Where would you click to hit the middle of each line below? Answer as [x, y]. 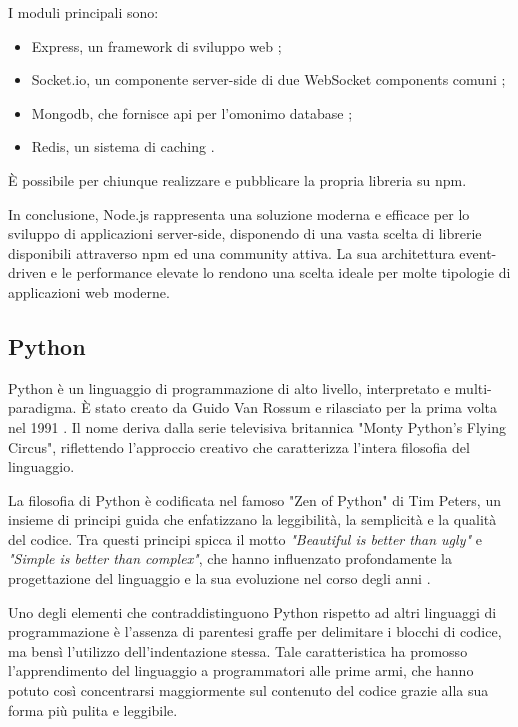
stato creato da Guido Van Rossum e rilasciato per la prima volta [296, 407]
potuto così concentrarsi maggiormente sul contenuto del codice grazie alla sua [248, 690]
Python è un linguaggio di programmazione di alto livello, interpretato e [229, 387]
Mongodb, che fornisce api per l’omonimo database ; [192, 112]
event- [478, 252]
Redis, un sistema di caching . [123, 146]
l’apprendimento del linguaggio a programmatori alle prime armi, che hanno [241, 670]
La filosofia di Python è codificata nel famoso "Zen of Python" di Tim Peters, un [254, 499]
